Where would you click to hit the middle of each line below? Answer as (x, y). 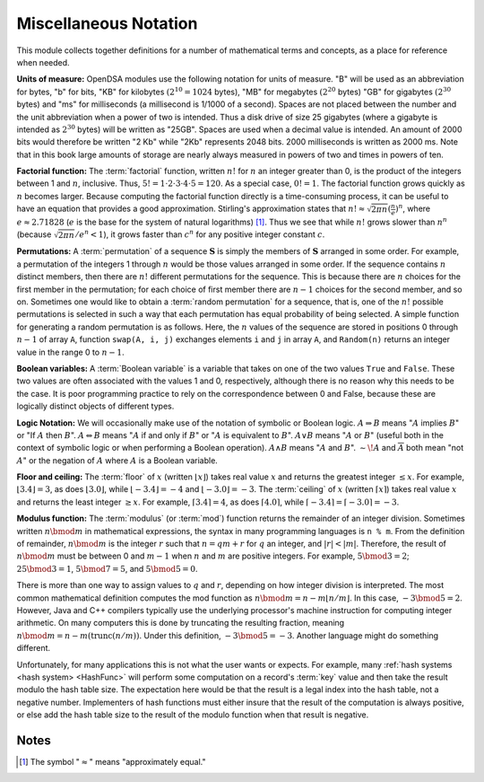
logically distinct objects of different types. (95, 406)
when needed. (43, 62)
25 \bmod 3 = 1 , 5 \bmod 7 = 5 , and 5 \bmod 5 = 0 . (107, 568)
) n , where (413, 208)
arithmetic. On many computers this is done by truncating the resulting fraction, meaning (181, 623)
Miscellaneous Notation (107, 23)
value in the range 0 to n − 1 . (70, 352)
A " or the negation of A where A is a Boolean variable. (117, 460)
